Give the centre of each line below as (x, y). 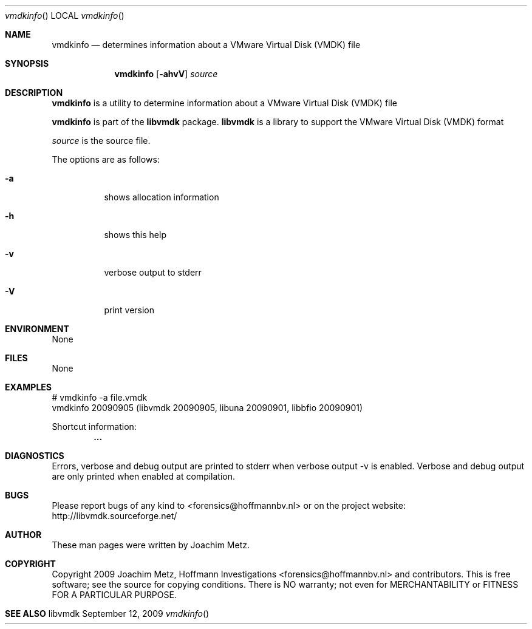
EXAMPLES (28, 387)
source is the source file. (101, 141)
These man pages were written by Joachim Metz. (151, 545)
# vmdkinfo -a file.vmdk (100, 397)
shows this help (135, 235)
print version (129, 310)
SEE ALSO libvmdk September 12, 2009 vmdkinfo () (107, 614)
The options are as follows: (106, 159)
